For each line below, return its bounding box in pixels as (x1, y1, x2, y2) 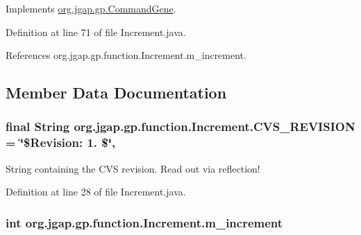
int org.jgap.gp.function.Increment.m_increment (6, 214, 283, 231)
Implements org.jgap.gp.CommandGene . (6, 1, 176, 15)
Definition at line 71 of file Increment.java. (6, 24, 186, 39)
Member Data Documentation (6, 82, 227, 103)
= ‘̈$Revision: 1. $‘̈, (6, 134, 116, 151)
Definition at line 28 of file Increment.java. (6, 184, 186, 199)
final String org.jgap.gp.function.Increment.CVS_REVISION (6, 118, 355, 135)
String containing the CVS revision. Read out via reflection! (6, 161, 260, 175)
